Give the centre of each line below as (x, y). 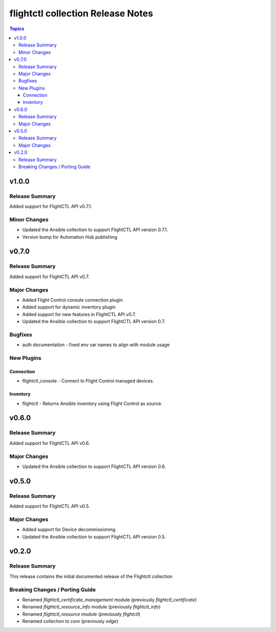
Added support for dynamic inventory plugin (69, 307)
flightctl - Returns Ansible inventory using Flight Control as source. (92, 403)
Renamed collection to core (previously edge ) (70, 621)
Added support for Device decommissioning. (70, 530)
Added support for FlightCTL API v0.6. (50, 443)
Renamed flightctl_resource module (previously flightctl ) (81, 614)
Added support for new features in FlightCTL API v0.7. (79, 314)
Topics (17, 29)
